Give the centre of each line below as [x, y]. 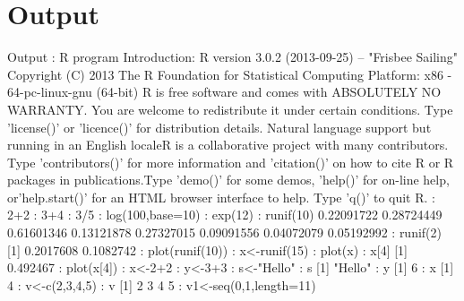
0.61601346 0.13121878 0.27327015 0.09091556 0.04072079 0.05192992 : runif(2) [224, 232]
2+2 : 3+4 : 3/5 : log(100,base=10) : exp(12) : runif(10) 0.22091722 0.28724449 [225, 215]
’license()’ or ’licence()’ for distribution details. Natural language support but [219, 127]
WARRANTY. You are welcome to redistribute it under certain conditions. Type [230, 109]
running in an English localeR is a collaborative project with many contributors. [228, 145]
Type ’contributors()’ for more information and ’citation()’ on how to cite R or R [231, 162]
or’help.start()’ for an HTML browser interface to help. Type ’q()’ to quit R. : [221, 197]
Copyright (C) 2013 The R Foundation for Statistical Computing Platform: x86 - [230, 74]
